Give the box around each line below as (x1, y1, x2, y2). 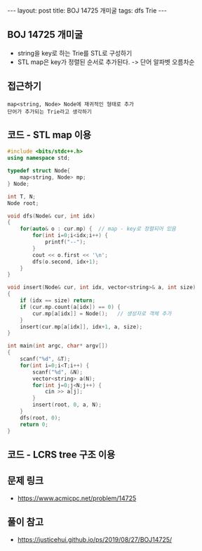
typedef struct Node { (7, 167, 71, 175)
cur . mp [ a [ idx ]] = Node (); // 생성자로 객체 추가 (32, 310, 172, 317)
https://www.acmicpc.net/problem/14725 (17, 494, 137, 502)
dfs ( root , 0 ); (20, 414, 61, 422)
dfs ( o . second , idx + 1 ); (32, 258, 99, 265)
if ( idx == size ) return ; (20, 297, 96, 304)
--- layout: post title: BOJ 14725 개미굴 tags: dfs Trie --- (7, 6, 167, 15)
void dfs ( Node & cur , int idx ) (7, 213, 96, 220)
